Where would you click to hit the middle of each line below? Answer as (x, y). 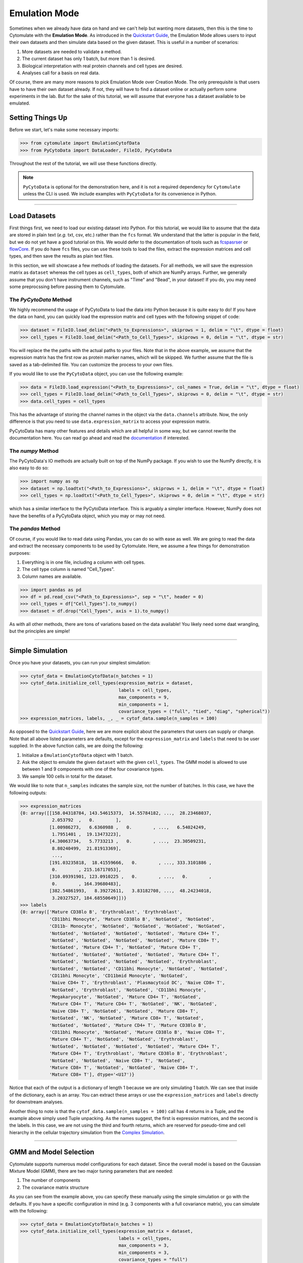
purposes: (20, 553)
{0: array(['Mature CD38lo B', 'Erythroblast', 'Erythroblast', (101, 912)
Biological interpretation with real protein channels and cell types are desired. (103, 66)
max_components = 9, (144, 697)
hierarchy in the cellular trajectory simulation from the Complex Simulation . (87, 1132)
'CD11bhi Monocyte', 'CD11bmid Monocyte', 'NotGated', (118, 976)
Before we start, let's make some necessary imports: (64, 130)
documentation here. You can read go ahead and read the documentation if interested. (99, 438)
